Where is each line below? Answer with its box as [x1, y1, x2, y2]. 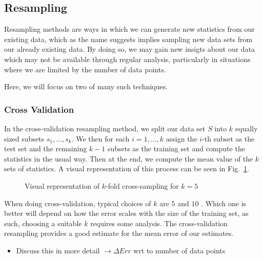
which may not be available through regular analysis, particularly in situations [4, 53, 251, 64]
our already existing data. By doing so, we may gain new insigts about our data [4, 44, 255, 54]
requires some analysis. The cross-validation [90, 217, 228, 228]
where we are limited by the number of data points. [4, 64, 166, 74]
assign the [166, 133, 197, 144]
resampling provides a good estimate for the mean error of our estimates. [4, 228, 234, 238]
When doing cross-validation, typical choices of [4, 197, 151, 208]
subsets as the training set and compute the [107, 143, 245, 154]
